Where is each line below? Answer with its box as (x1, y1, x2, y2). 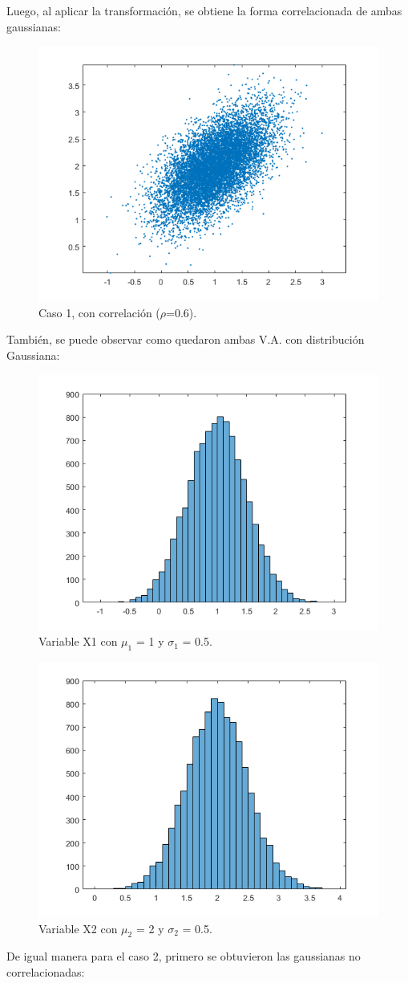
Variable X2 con (38, 920, 118, 936)
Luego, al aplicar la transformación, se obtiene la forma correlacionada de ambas (6, 2, 402, 18)
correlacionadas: (6, 963, 85, 980)
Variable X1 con (38, 633, 118, 650)
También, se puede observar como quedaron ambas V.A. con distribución (6, 331, 365, 348)
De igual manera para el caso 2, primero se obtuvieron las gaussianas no (6, 948, 361, 965)
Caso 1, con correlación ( (38, 304, 160, 320)
